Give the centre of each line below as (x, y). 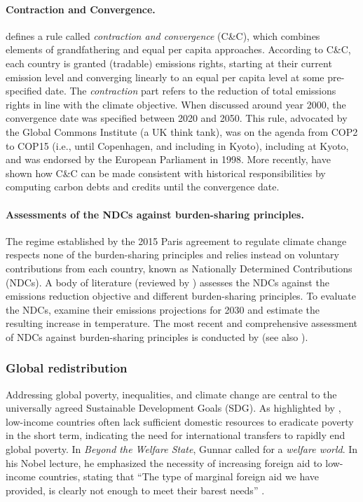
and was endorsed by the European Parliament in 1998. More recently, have (168, 159)
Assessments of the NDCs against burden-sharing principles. (155, 214)
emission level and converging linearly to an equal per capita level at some (165, 77)
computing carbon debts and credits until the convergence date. (143, 187)
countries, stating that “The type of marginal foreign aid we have (179, 476)
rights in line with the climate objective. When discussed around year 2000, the (176, 104)
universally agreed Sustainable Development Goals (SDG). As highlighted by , (173, 408)
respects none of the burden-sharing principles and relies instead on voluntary (172, 255)
